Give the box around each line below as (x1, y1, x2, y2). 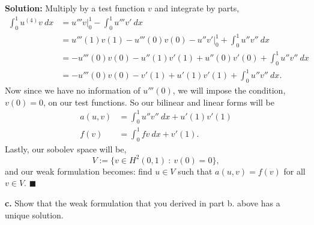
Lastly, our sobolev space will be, (5, 142, 127, 155)
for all (283, 164, 306, 177)
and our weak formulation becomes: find (5, 164, 152, 177)
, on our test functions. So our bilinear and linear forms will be (43, 95, 275, 108)
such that (178, 164, 213, 177)
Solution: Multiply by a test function (5, 2, 145, 14)
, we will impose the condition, (172, 83, 286, 96)
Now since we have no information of (5, 83, 140, 96)
